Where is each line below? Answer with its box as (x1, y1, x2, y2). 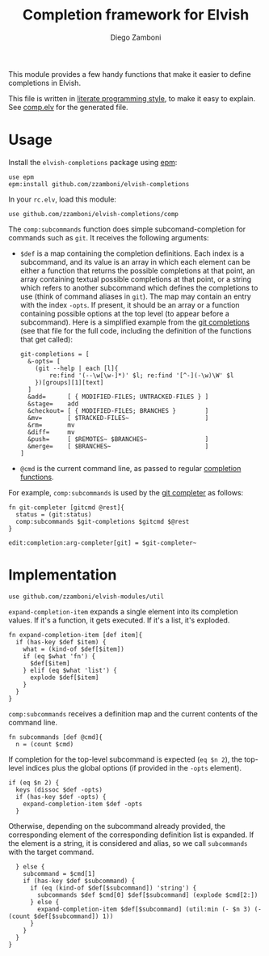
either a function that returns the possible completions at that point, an (19, 266, 255, 275)
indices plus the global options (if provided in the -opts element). (25, 763, 242, 772)
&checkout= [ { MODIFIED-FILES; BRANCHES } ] (27, 406, 209, 414)
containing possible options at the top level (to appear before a (19, 308, 230, 318)
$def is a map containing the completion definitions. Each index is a (19, 249, 245, 258)
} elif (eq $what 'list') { (23, 666, 117, 674)
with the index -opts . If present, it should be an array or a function (19, 300, 240, 309)
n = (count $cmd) (15, 740, 74, 748)
